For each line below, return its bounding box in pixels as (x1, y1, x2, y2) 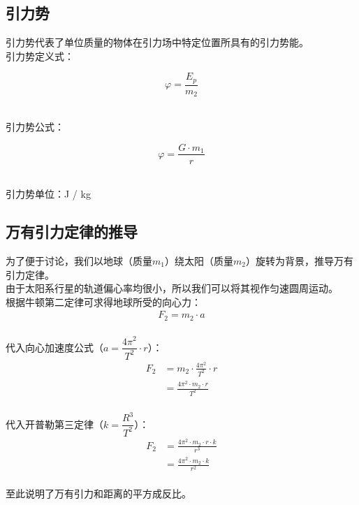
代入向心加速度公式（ (6, 339, 103, 354)
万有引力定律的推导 (6, 221, 138, 242)
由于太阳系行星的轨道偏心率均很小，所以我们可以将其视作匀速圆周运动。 (6, 281, 338, 295)
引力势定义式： (6, 48, 74, 63)
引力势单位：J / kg (6, 186, 91, 201)
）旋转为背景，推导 (245, 253, 334, 268)
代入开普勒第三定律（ (6, 416, 103, 431)
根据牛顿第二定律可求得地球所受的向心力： (6, 294, 201, 309)
